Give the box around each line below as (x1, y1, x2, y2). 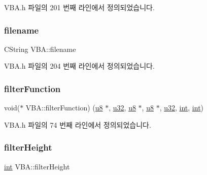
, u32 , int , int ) (159, 102, 204, 113)
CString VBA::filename (4, 43, 76, 54)
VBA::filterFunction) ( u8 (25, 102, 103, 113)
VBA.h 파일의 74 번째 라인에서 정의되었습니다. (4, 119, 151, 130)
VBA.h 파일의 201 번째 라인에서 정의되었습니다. (4, 2, 155, 12)
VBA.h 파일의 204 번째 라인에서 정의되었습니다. (4, 61, 155, 71)
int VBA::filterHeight (4, 161, 70, 171)
